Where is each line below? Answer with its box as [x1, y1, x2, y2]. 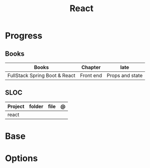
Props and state [106, 72, 143, 79]
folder [29, 103, 44, 110]
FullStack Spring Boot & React [7, 72, 76, 79]
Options [5, 153, 38, 164]
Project [7, 103, 25, 110]
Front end [80, 72, 102, 79]
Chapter [81, 64, 101, 70]
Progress [5, 30, 43, 41]
